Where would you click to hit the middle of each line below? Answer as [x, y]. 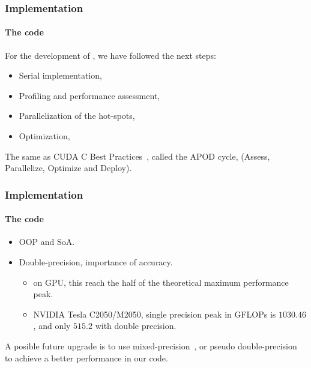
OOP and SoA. [47, 242]
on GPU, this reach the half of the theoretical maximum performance [161, 282]
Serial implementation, [60, 75]
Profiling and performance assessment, [89, 95]
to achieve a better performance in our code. [86, 357]
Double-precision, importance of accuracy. [96, 262]
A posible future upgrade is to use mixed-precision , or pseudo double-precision [151, 346]
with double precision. [136, 326]
